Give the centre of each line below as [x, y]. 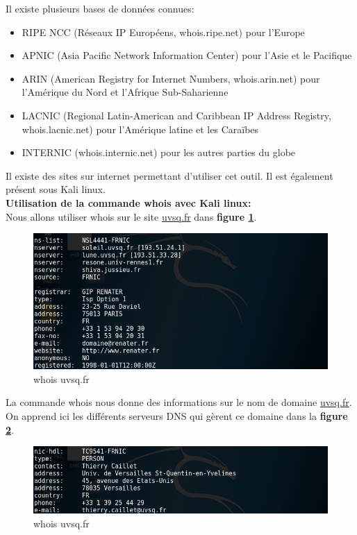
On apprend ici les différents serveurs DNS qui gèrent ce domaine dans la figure [177, 416]
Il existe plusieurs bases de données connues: [100, 8]
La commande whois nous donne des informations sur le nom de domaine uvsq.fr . [179, 402]
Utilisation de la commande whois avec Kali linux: [128, 202]
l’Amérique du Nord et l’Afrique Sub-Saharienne [125, 92]
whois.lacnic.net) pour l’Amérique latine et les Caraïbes [140, 129]
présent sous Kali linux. [56, 189]
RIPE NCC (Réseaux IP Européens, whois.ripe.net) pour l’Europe [163, 32]
